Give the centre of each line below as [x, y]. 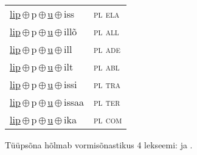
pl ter [107, 102]
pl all [106, 31]
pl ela [107, 14]
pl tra [107, 84]
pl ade [107, 49]
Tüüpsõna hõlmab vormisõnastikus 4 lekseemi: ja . [99, 145]
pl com [108, 119]
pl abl [107, 67]
